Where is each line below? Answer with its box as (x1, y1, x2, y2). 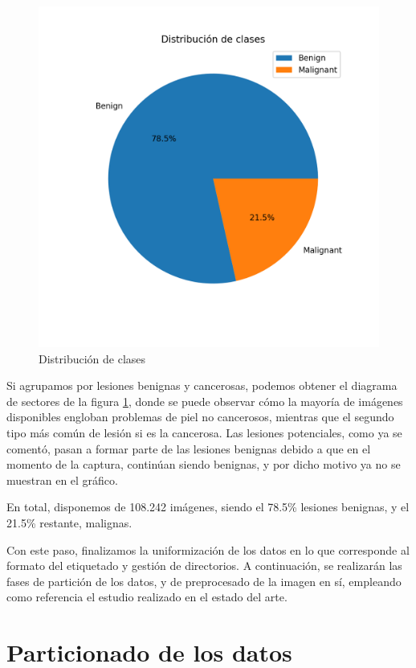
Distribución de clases (39, 350, 146, 367)
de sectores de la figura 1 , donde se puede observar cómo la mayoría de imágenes (6, 392, 403, 409)
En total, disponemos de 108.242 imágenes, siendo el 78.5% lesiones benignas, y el (6, 498, 410, 515)
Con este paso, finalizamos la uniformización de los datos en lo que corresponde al (6, 541, 410, 558)
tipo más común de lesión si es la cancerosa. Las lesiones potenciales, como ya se (6, 424, 402, 441)
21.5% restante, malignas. (6, 514, 133, 531)
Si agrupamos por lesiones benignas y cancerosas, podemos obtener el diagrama (6, 377, 398, 394)
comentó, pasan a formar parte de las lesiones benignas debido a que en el (6, 440, 371, 457)
